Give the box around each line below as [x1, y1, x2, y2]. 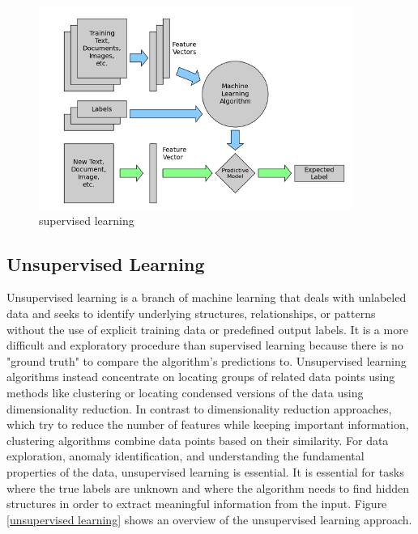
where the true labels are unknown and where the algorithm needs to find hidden [6, 479, 409, 496]
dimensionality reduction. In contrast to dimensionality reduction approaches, [6, 400, 392, 417]
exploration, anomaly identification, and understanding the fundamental [6, 447, 365, 464]
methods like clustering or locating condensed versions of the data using [6, 384, 364, 400]
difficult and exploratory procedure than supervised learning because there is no [6, 337, 403, 354]
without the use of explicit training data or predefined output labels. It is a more [6, 320, 408, 337]
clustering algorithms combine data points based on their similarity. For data [6, 431, 389, 448]
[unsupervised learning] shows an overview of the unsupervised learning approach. [6, 511, 412, 528]
